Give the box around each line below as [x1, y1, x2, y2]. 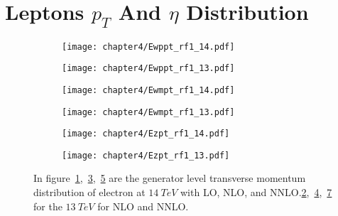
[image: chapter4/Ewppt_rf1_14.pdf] [62, 41, 235, 52]
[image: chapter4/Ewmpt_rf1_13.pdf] [62, 107, 235, 117]
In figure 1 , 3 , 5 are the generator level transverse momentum [33, 171, 306, 185]
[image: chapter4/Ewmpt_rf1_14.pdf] [62, 85, 235, 95]
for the [33, 198, 62, 213]
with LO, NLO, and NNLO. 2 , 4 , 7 [180, 185, 332, 200]
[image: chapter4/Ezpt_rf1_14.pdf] [62, 129, 230, 139]
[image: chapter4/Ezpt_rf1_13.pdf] [62, 150, 230, 161]
